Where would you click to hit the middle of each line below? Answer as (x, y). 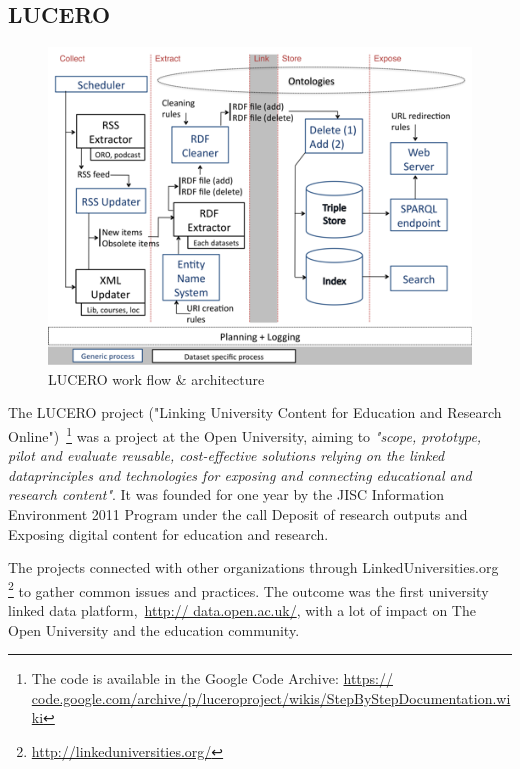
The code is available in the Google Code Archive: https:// (212, 678)
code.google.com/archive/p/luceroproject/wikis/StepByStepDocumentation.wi (271, 697)
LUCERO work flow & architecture (156, 378)
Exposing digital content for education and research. (168, 533)
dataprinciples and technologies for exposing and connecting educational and (240, 474)
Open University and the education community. (154, 629)
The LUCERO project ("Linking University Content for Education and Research (255, 412)
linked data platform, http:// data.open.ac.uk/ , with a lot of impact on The (242, 610)
